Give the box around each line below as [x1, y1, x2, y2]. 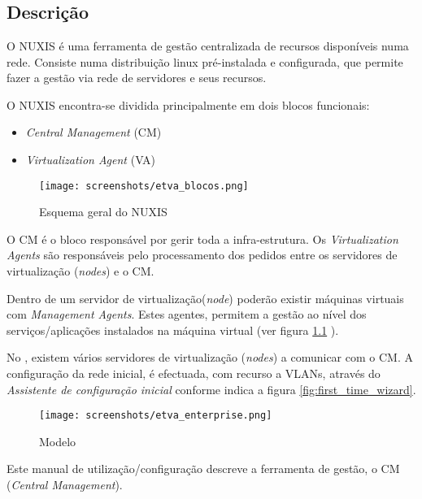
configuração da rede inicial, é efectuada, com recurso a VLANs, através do [7, 364, 381, 381]
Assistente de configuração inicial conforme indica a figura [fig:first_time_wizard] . [7, 380, 416, 397]
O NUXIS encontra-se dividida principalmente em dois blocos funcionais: [7, 96, 370, 113]
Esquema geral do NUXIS [39, 203, 167, 220]
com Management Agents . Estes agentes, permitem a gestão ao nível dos [7, 306, 367, 323]
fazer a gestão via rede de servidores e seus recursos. [7, 69, 267, 86]
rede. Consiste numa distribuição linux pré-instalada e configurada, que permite [7, 53, 403, 70]
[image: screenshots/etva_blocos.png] [39, 180, 249, 192]
